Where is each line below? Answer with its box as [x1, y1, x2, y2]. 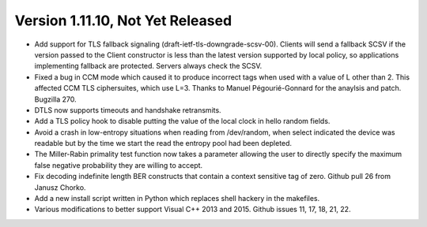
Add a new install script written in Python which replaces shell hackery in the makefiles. [34, 194, 320, 203]
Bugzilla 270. [34, 95, 77, 104]
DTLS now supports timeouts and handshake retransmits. [34, 105, 221, 114]
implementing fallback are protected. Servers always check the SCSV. [34, 61, 263, 71]
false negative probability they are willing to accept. [34, 160, 203, 169]
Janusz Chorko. [34, 182, 86, 192]
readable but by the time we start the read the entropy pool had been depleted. [34, 139, 293, 148]
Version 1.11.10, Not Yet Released [14, 12, 232, 29]
